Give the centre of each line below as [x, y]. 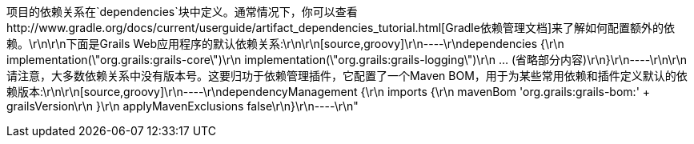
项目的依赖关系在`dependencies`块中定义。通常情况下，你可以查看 [182, 12]
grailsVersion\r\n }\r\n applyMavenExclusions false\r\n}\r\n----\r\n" [183, 106]
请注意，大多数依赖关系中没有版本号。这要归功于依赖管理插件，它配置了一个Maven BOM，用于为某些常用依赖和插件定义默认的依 [347, 76]
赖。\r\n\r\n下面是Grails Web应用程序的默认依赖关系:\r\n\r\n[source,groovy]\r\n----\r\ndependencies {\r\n [285, 44]
